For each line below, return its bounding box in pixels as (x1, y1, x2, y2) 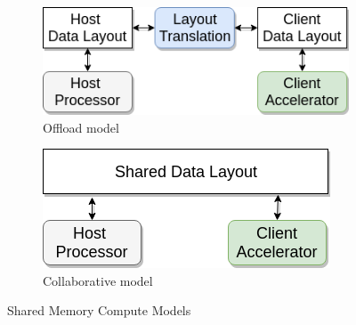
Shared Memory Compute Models (7, 301, 191, 320)
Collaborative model (43, 271, 153, 289)
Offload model (43, 118, 119, 136)
